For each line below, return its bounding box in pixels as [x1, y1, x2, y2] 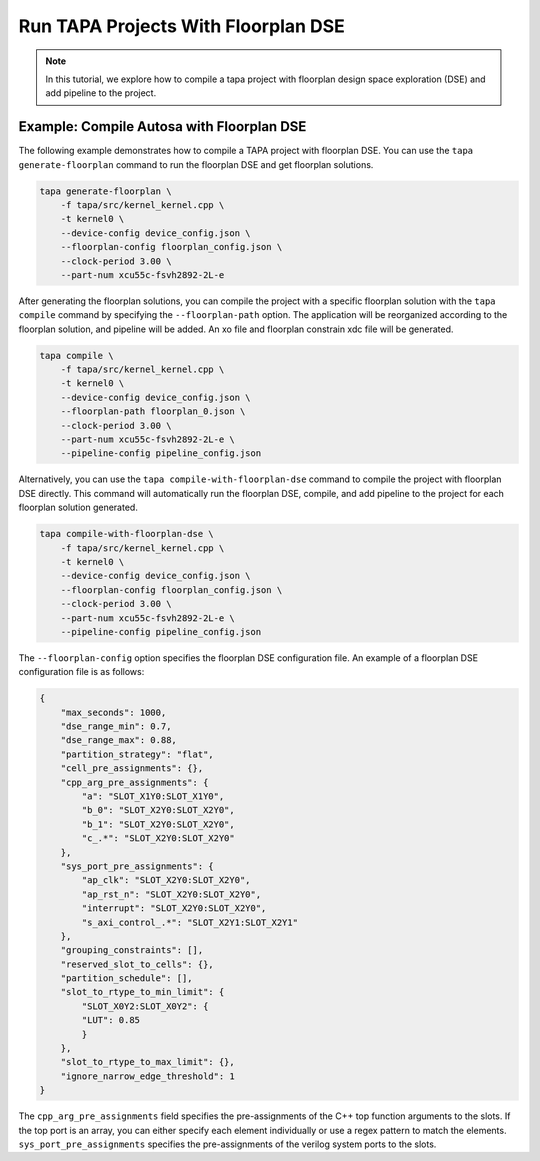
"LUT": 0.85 [81, 1015, 140, 1026]
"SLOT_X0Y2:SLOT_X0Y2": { [81, 1000, 209, 1012]
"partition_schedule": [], [60, 973, 194, 984]
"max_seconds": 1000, [60, 706, 167, 718]
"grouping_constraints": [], [60, 945, 204, 956]
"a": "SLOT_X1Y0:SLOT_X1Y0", [81, 791, 225, 802]
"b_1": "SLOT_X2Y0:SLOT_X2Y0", [81, 818, 235, 830]
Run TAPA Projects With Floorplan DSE [18, 15, 345, 37]
